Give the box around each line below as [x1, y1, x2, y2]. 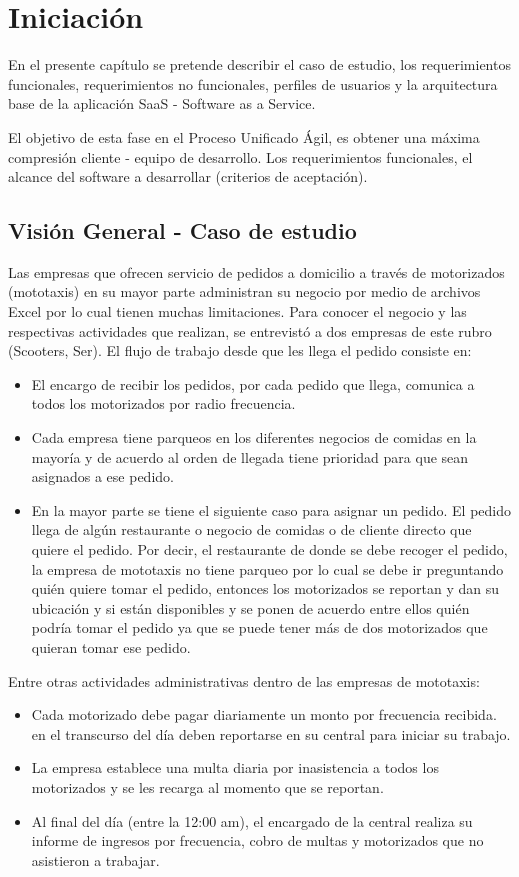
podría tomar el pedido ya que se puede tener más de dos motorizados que [31, 617, 488, 638]
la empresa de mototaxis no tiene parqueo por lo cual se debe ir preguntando [31, 558, 504, 579]
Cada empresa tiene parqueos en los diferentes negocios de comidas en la [31, 427, 477, 448]
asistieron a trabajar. [31, 849, 160, 870]
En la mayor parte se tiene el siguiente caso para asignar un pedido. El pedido [31, 499, 511, 520]
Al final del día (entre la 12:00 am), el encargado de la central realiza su [31, 810, 473, 831]
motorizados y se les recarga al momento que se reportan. [31, 776, 384, 797]
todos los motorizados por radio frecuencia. [31, 393, 296, 414]
